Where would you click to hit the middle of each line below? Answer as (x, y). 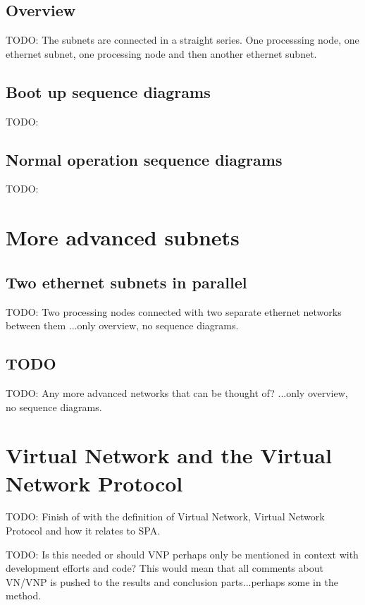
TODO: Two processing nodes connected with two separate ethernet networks (174, 311)
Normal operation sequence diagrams (144, 159)
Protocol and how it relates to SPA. (83, 531)
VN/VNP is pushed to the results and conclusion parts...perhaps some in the (172, 581)
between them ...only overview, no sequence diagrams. (122, 325)
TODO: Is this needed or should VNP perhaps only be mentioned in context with (182, 554)
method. (24, 595)
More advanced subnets (123, 237)
